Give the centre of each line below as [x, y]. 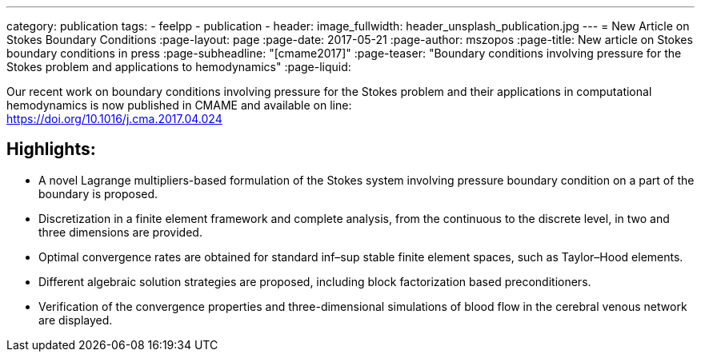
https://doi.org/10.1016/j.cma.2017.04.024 [114, 119]
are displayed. [76, 320]
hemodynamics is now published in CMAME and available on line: [179, 105]
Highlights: [51, 149]
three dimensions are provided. [120, 232]
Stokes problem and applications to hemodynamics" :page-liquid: [179, 67]
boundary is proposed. [98, 193]
